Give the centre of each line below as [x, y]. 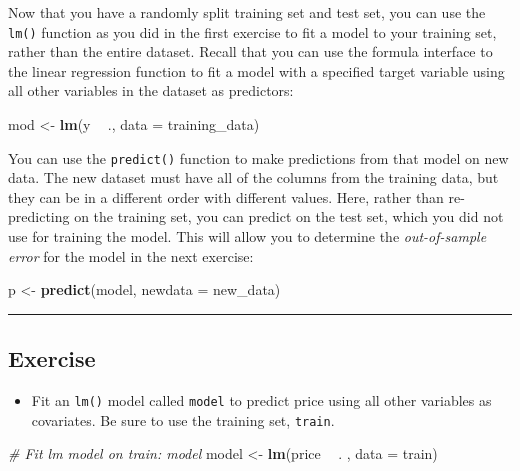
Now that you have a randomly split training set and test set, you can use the [247, 12]
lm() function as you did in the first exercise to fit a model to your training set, [252, 31]
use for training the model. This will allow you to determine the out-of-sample [247, 236]
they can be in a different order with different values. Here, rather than [226, 196]
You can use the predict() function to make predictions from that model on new [258, 157]
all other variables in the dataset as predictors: [151, 90]
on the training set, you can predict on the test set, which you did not [289, 216]
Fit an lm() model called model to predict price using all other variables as [261, 400]
